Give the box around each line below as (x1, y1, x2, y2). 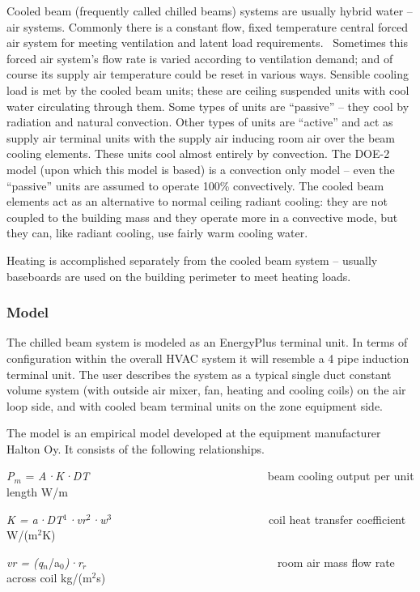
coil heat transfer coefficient (268, 510, 406, 527)
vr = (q (6, 553, 44, 570)
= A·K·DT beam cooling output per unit (25, 467, 414, 484)
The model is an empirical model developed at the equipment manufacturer (6, 424, 381, 441)
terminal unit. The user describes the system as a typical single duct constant (6, 365, 392, 382)
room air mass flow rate (277, 553, 395, 570)
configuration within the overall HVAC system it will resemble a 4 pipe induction (6, 349, 409, 366)
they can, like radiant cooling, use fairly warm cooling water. (6, 224, 308, 241)
